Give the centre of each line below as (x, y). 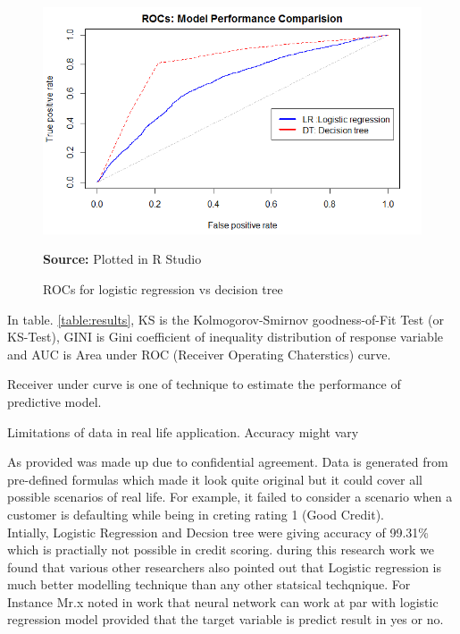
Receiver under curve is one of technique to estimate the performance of (204, 384)
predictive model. (54, 401)
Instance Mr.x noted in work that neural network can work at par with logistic (223, 601)
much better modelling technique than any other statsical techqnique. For (209, 584)
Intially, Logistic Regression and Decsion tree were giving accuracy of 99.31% (218, 532)
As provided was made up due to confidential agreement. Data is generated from (228, 462)
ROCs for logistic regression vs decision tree (163, 288)
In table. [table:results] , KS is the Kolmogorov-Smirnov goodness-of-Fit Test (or (226, 319)
